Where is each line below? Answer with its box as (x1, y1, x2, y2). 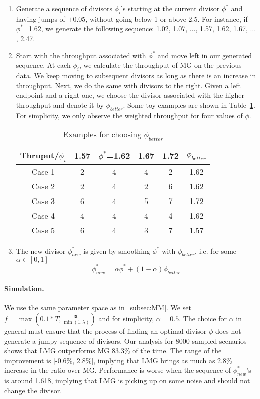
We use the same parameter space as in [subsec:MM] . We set (4, 302, 191, 313)
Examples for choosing (63, 128, 142, 140)
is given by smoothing (83, 245, 150, 256)
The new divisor (16, 245, 66, 256)
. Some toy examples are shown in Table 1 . (123, 99, 255, 110)
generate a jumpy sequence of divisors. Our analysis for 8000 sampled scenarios (4, 335, 247, 346)
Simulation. (4, 283, 44, 294)
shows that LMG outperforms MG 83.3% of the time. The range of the (4, 345, 222, 356)
